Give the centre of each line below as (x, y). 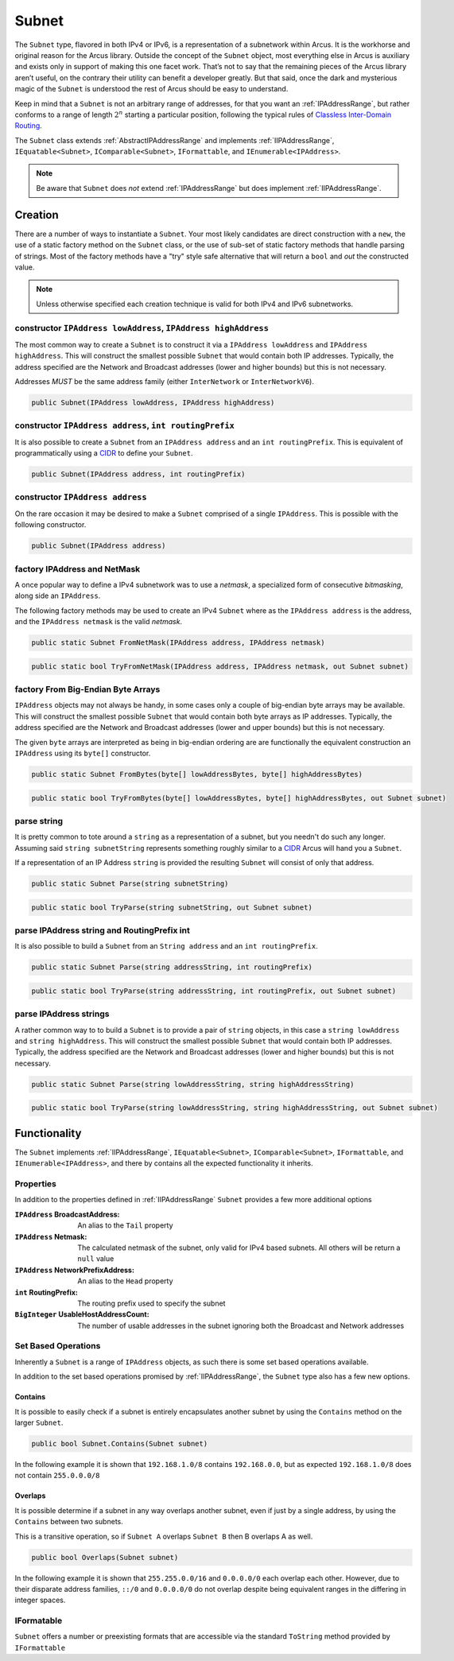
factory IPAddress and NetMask (78, 569)
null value (96, 1259)
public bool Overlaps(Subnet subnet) (105, 1557)
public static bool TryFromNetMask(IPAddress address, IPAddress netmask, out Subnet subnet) (220, 666)
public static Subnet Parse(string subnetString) (130, 884)
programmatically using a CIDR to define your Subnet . (104, 453)
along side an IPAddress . (58, 596)
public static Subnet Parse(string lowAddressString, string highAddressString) (193, 1084)
